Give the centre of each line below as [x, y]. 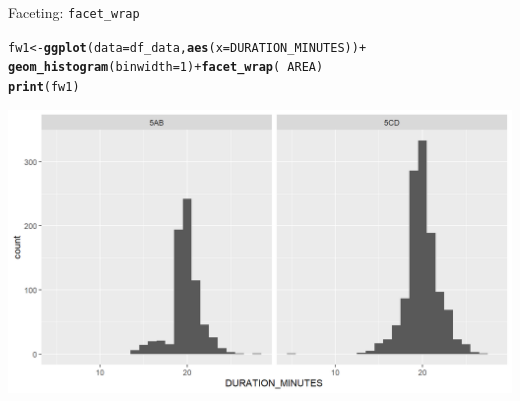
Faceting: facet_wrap [74, 12]
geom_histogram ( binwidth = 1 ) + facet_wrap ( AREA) [166, 67]
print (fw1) [44, 86]
